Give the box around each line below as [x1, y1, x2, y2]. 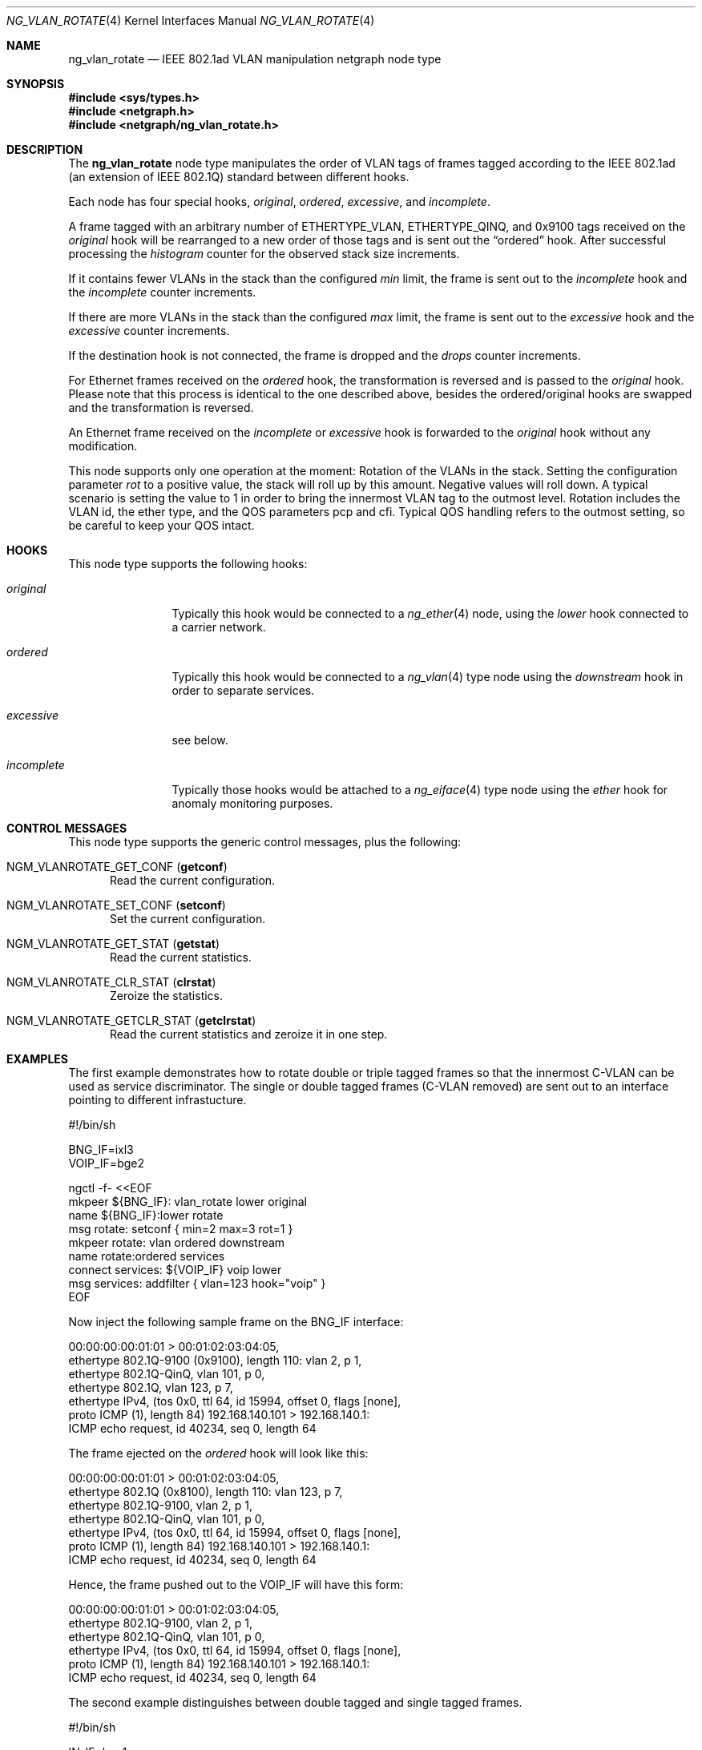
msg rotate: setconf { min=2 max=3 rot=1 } [68, 1222, 293, 1236]
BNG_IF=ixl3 [68, 1143, 134, 1156]
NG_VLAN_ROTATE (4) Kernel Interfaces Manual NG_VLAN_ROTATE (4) [6, 14, 375, 27]
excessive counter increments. [68, 324, 230, 337]
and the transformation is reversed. [68, 401, 254, 414]
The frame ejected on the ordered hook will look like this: [68, 1446, 369, 1460]
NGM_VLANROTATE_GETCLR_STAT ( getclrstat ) [6, 1014, 256, 1027]
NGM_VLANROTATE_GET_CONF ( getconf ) [6, 860, 228, 873]
